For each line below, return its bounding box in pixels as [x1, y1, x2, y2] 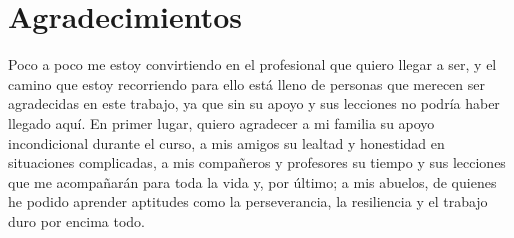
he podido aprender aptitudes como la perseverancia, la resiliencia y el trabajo [8, 191, 488, 212]
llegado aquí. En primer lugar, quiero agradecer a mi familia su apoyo [8, 112, 435, 133]
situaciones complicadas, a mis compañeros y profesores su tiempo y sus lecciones [8, 152, 506, 173]
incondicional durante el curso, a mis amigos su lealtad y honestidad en [8, 132, 445, 153]
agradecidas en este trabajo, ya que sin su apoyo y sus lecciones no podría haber [8, 93, 500, 114]
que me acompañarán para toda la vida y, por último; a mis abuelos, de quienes [8, 171, 497, 192]
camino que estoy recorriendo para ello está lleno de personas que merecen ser [8, 73, 485, 94]
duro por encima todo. [8, 210, 145, 231]
